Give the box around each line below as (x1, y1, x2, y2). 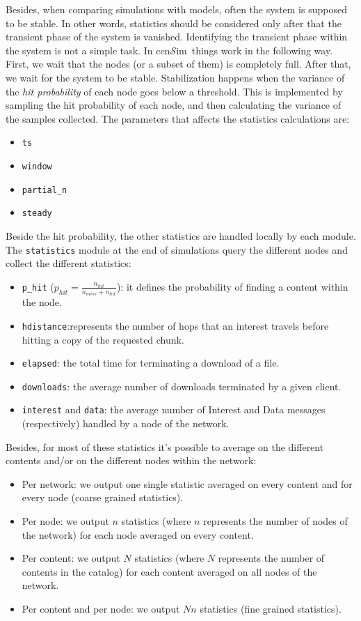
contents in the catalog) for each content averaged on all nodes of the (22, 564, 317, 578)
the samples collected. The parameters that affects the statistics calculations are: (6, 111, 350, 125)
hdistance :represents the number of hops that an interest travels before (22, 318, 329, 332)
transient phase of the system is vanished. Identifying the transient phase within (6, 29, 348, 44)
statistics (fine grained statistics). (200, 601, 342, 616)
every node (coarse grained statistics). (22, 490, 184, 505)
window (22, 162, 52, 171)
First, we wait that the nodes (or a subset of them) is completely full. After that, (6, 56, 351, 71)
